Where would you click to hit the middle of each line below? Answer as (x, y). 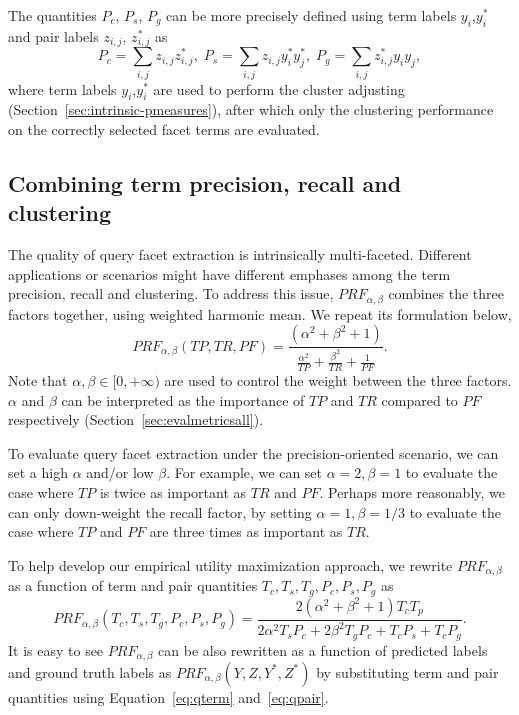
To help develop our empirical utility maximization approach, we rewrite (230, 564)
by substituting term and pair (407, 671)
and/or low (120, 472)
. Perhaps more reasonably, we (412, 492)
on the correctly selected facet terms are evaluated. (164, 129)
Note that (38, 380)
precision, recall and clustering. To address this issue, (171, 293)
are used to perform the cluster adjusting (279, 88)
